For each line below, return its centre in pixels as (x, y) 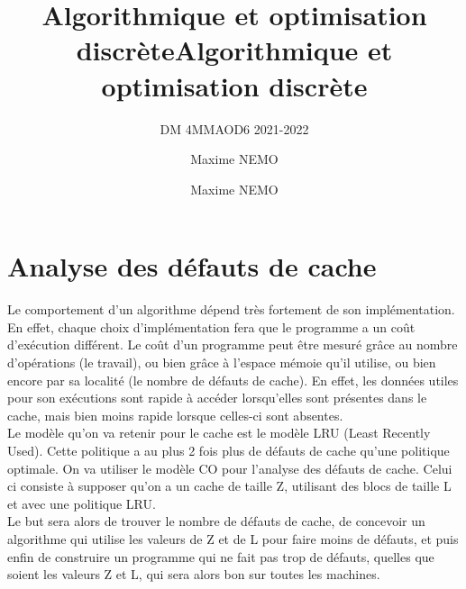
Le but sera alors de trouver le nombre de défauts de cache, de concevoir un (216, 521)
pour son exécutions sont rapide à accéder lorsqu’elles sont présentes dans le (217, 398)
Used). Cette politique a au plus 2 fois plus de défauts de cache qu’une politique (228, 450)
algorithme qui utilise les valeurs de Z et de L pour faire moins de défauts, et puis (233, 538)
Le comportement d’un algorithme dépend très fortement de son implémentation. (231, 309)
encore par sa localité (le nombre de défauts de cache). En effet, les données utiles (233, 380)
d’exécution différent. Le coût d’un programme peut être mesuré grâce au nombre (233, 344)
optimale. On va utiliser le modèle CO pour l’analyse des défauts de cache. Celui (230, 468)
